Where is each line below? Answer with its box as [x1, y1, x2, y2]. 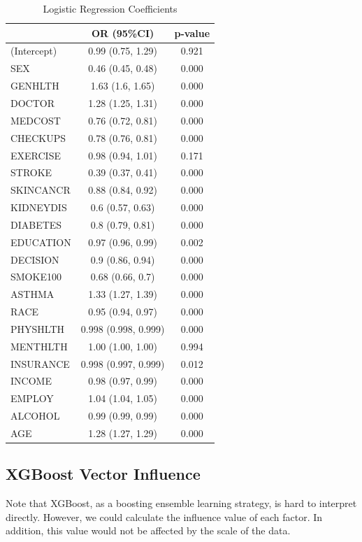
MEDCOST [10, 113, 61, 127]
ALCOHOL [10, 408, 60, 423]
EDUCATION [10, 234, 71, 249]
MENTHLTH [10, 338, 68, 353]
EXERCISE [10, 148, 61, 162]
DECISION [10, 252, 59, 266]
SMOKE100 [10, 269, 61, 284]
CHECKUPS [10, 130, 66, 145]
